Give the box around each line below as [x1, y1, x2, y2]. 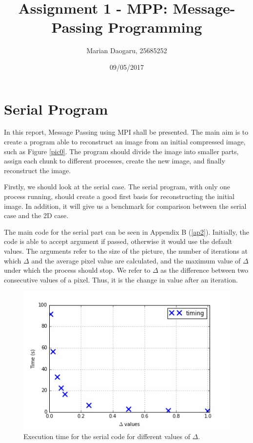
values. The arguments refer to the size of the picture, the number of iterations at [4, 245, 248, 256]
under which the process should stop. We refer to [4, 265, 151, 275]
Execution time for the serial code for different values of [23, 431, 190, 441]
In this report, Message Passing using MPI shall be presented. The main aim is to [4, 127, 249, 137]
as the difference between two [160, 265, 249, 275]
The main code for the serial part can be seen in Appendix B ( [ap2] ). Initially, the [4, 226, 249, 237]
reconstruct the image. [4, 165, 71, 175]
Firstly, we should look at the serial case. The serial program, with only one [4, 181, 230, 192]
